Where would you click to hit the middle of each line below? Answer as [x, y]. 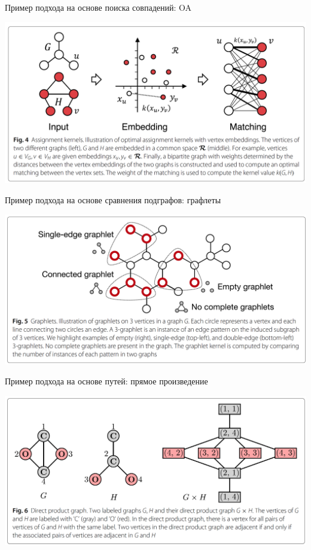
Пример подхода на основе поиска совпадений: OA [98, 7]
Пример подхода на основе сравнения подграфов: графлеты [113, 199]
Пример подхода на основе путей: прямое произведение [106, 381]
